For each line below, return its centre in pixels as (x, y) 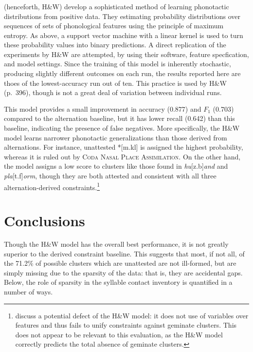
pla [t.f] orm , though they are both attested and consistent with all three (110, 176)
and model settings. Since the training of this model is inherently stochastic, (117, 64)
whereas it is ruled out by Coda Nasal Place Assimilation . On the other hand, (122, 156)
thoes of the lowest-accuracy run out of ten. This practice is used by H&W (115, 83)
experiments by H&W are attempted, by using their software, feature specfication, (126, 54)
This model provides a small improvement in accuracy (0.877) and (103, 108)
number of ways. (28, 291)
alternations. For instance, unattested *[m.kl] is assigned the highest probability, (124, 147)
